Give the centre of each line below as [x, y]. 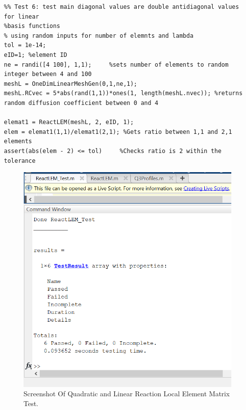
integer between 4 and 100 [48, 74]
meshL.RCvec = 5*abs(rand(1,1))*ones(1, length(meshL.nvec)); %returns [123, 93]
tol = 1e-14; [25, 45]
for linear [22, 16]
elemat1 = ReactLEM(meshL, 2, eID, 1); [69, 122]
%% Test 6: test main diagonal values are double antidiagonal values [122, 7]
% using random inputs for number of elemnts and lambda [99, 36]
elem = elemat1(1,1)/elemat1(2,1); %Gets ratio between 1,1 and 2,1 [118, 132]
